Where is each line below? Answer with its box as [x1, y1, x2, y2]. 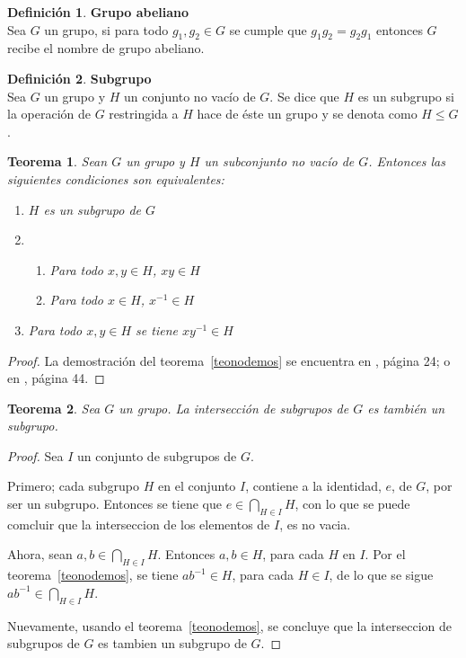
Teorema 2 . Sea [7, 398, 101, 417]
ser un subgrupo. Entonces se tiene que [7, 494, 222, 513]
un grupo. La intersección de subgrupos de [119, 398, 349, 417]
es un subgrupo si [357, 86, 454, 105]
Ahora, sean [7, 545, 73, 564]
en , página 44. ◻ [7, 369, 105, 387]
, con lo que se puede [295, 494, 410, 513]
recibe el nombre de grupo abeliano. [7, 39, 205, 58]
